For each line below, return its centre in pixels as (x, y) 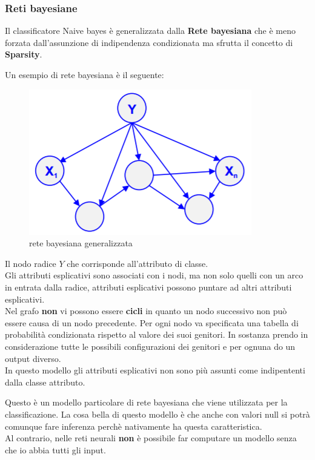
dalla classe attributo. (45, 382)
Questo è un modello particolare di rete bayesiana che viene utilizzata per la (146, 402)
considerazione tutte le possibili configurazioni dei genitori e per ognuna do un (150, 346)
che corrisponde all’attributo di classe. (138, 263)
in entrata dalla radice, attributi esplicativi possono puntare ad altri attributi (148, 287)
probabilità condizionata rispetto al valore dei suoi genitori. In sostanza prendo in (157, 334)
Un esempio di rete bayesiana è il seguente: (85, 74)
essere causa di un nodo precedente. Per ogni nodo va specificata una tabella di (152, 322)
